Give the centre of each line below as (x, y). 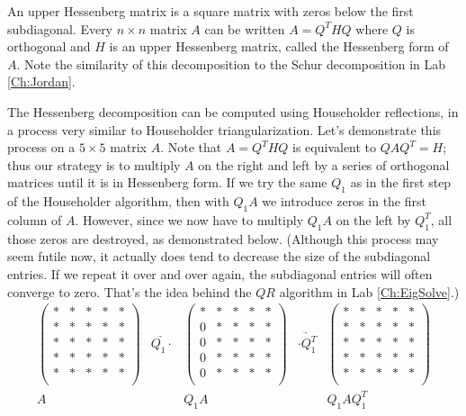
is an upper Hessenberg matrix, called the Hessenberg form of (279, 46)
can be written (245, 28)
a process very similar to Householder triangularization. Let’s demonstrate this (224, 129)
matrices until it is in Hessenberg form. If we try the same (167, 182)
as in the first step (401, 182)
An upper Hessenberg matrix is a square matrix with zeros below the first (211, 11)
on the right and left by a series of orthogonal (324, 164)
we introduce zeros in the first (344, 201)
